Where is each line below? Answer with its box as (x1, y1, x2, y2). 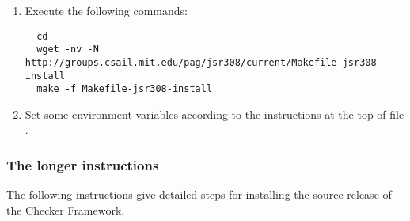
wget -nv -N (36, 44, 99, 55)
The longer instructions (6, 154, 159, 174)
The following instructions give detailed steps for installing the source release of (6, 186, 392, 203)
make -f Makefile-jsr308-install (36, 83, 213, 95)
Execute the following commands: (25, 2, 188, 18)
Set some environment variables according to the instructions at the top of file (25, 105, 404, 122)
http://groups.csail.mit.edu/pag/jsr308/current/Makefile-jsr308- (25, 56, 382, 68)
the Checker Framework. (6, 201, 125, 218)
